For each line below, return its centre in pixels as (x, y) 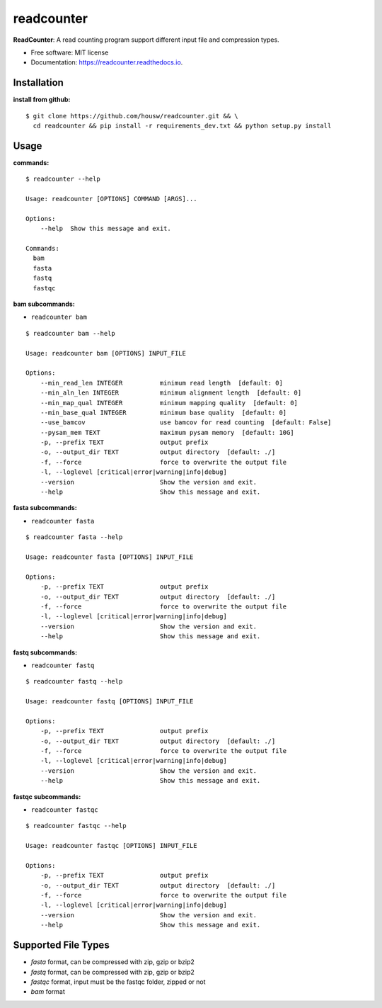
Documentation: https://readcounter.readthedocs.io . (107, 62)
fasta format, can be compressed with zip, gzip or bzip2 (112, 962)
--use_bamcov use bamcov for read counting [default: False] (186, 423)
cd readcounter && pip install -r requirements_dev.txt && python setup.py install (182, 126)
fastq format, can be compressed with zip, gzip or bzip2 (112, 972)
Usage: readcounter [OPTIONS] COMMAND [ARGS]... (111, 199)
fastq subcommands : (45, 652)
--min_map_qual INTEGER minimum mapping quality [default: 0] (169, 403)
